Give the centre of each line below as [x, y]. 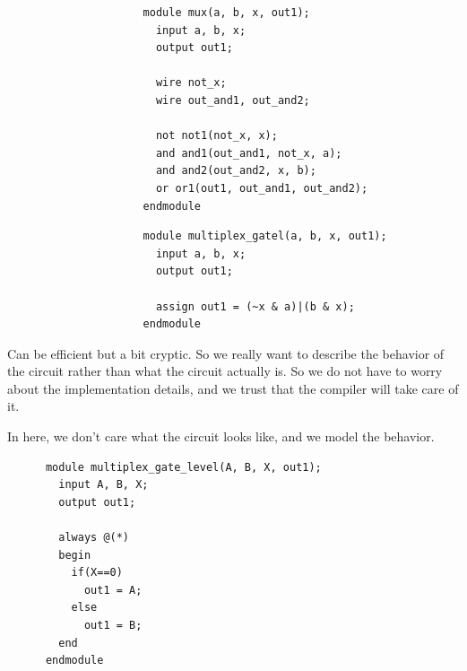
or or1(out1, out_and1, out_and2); [262, 188]
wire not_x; [191, 83]
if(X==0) [97, 573]
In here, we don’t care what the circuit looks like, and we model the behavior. [221, 436]
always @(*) [94, 538]
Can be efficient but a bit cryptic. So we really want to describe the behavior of [226, 353]
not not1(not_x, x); [216, 136]
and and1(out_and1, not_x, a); [249, 153]
